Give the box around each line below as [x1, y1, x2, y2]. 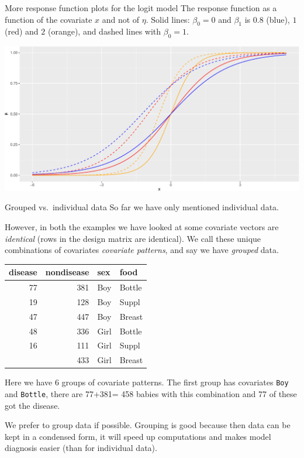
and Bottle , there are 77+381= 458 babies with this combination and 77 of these [5, 388, 297, 400]
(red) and [5, 25, 39, 37]
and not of [102, 13, 140, 25]
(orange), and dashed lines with [47, 25, 161, 37]
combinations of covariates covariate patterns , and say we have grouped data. [5, 244, 279, 256]
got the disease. [5, 399, 60, 411]
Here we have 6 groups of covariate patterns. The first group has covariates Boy [5, 376, 289, 388]
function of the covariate [5, 13, 92, 25]
